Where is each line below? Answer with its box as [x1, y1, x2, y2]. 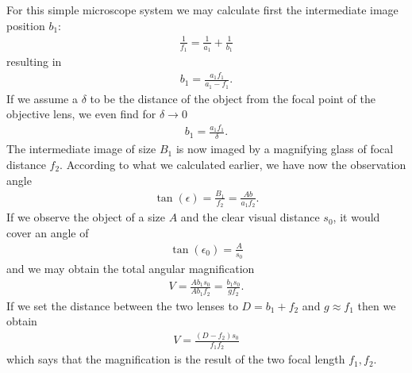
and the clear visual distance [180, 209, 320, 225]
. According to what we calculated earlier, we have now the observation [60, 156, 406, 172]
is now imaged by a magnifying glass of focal [175, 140, 394, 157]
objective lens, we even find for [6, 106, 156, 122]
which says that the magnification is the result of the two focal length [6, 351, 345, 367]
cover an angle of [6, 224, 89, 240]
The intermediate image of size [6, 140, 156, 157]
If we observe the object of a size [6, 209, 166, 225]
